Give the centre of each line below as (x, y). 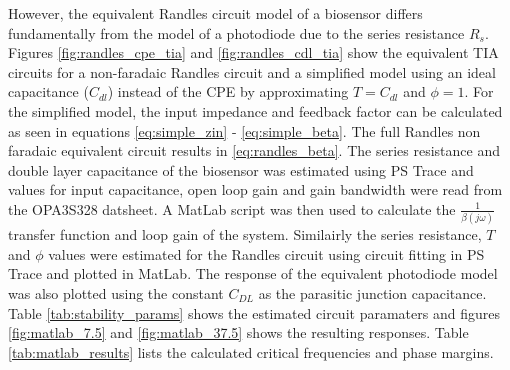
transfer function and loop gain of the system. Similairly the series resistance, (245, 234)
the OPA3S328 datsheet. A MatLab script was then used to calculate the (232, 208)
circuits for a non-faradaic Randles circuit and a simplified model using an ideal (252, 71)
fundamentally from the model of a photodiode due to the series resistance (236, 32)
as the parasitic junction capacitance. (372, 293)
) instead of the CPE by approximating (228, 91)
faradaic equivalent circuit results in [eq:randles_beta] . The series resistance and (254, 150)
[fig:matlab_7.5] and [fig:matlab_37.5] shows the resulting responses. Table (238, 332)
